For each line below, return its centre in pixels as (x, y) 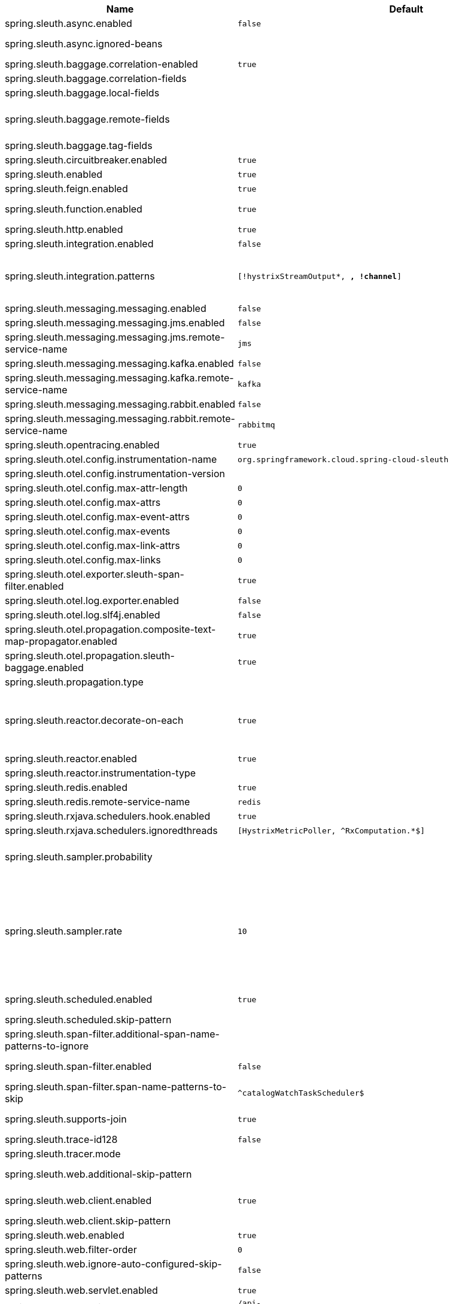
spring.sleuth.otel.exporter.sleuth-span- (95, 574)
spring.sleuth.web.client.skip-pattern (88, 1221)
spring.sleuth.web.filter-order (71, 1250)
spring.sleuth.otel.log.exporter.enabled (92, 601)
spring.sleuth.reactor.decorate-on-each (94, 720)
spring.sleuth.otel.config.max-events (88, 531)
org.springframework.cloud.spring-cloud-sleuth (343, 459)
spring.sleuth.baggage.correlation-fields (96, 78)
